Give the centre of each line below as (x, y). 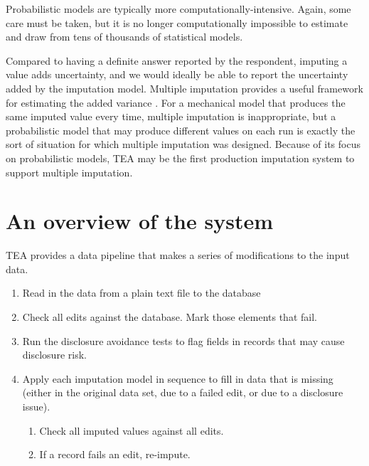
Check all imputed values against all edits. (132, 430)
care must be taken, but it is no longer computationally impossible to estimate (177, 22)
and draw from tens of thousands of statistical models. (124, 37)
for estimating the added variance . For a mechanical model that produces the (176, 102)
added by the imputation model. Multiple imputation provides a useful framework (184, 88)
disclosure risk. (54, 355)
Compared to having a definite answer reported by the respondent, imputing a (177, 60)
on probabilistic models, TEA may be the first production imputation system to (180, 158)
